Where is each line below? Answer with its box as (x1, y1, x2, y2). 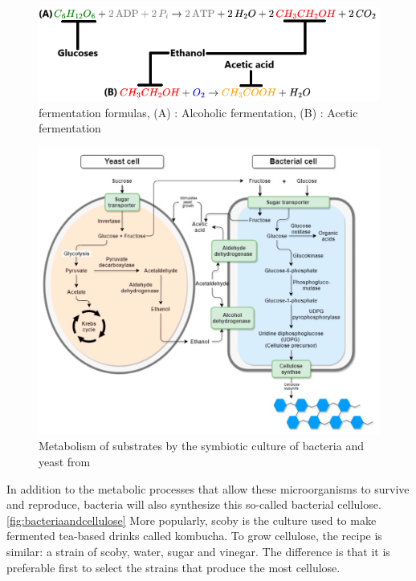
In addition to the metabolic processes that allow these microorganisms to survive (6, 480, 410, 497)
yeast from (39, 453, 91, 470)
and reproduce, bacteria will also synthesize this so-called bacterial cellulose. (6, 496, 381, 513)
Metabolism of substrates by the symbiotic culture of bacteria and (39, 437, 364, 454)
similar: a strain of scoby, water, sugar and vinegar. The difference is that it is (6, 543, 390, 560)
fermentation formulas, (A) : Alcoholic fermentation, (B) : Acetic (39, 104, 358, 120)
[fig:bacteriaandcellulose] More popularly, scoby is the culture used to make (6, 511, 377, 528)
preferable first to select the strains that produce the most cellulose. (6, 559, 341, 575)
